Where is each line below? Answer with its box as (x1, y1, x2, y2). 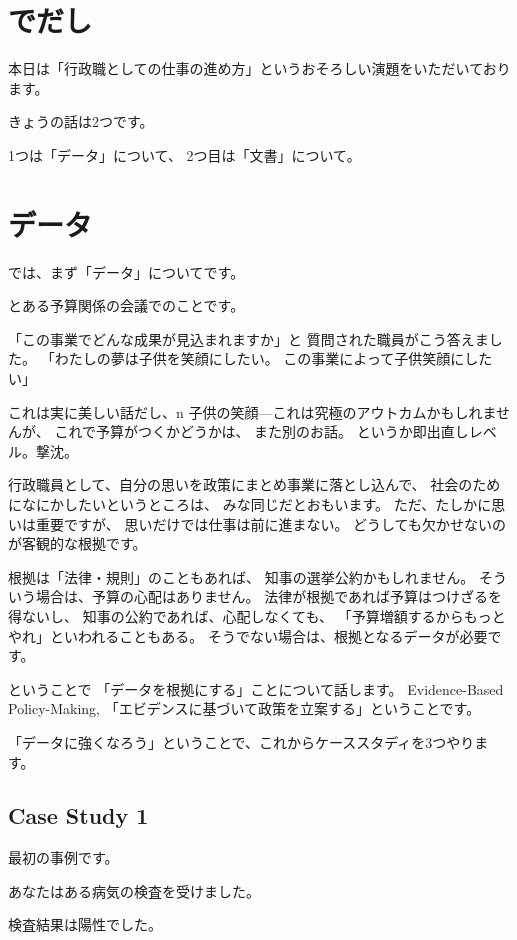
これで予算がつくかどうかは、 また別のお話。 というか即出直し (54, 421, 469, 442)
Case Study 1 (8, 800, 149, 831)
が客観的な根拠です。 (8, 533, 147, 554)
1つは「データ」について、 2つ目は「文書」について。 (8, 144, 361, 165)
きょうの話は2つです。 (8, 111, 154, 132)
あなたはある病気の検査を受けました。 (8, 880, 260, 901)
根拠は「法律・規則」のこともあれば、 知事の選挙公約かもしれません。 (8, 566, 475, 587)
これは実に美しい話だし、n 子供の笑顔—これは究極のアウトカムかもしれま (8, 401, 497, 422)
